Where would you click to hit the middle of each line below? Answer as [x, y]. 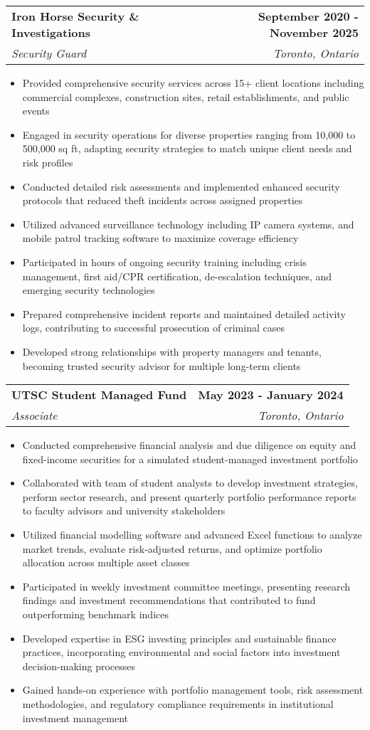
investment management [75, 718]
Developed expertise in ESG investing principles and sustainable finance [179, 638]
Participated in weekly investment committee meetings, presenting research [186, 586]
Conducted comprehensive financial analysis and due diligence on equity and [189, 445]
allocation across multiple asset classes [106, 562]
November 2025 [314, 32]
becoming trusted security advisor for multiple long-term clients [162, 365]
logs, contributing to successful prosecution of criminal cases [153, 328]
